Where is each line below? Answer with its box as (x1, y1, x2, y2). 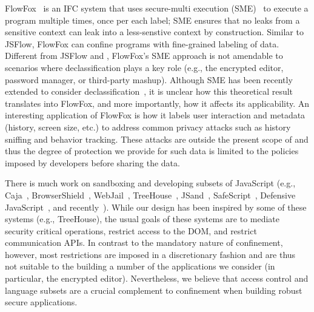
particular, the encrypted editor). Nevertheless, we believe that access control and (5, 272, 309, 285)
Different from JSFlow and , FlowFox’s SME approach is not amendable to (5, 49, 283, 62)
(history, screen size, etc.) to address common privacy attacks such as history (5, 120, 291, 133)
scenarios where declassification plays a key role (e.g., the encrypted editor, (5, 61, 284, 73)
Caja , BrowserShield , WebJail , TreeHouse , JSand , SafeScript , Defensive (5, 188, 296, 201)
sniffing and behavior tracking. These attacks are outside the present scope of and (5, 132, 309, 145)
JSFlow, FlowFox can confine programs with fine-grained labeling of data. (5, 37, 279, 50)
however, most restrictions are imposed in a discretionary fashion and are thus (5, 248, 296, 260)
